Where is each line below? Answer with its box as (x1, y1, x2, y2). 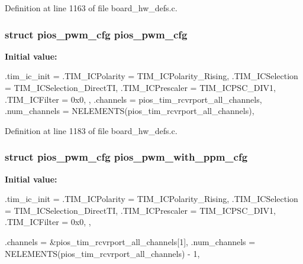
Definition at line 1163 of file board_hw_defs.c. (5, 2, 178, 14)
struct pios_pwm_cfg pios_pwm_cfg (5, 27, 188, 41)
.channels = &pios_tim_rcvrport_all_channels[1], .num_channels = (5, 235, 256, 247)
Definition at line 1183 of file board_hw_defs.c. (5, 124, 178, 136)
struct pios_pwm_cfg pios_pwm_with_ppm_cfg (5, 149, 248, 164)
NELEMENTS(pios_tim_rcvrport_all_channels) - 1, (5, 247, 200, 259)
